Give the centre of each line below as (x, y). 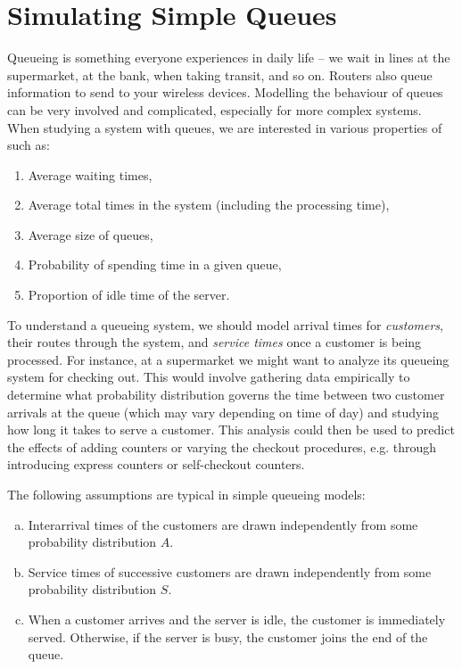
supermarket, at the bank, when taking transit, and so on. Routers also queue (220, 74)
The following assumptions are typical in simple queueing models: (186, 494)
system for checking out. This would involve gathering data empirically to (209, 377)
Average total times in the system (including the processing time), (209, 205)
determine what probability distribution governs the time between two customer (226, 395)
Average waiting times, (90, 174)
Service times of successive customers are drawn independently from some (230, 571)
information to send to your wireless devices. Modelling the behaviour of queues (225, 92)
